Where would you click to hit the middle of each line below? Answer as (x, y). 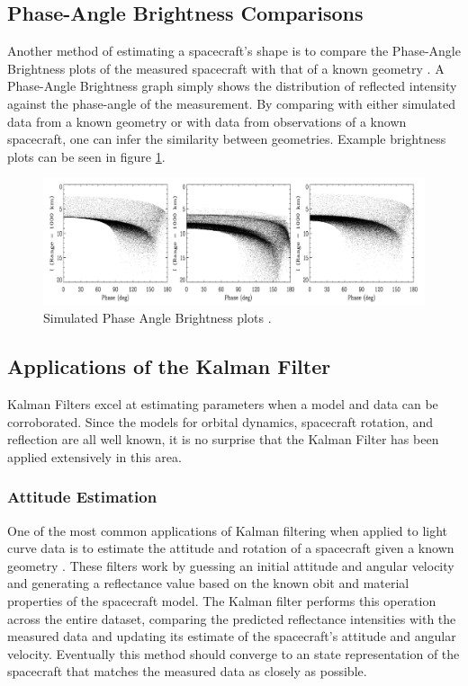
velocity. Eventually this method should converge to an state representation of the (234, 653)
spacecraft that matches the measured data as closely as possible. (187, 671)
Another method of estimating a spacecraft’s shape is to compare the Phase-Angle (234, 51)
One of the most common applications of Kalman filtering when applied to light (228, 530)
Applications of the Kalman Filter (169, 366)
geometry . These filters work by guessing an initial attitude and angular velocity (231, 565)
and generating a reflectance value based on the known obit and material (208, 583)
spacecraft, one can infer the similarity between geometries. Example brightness (227, 139)
